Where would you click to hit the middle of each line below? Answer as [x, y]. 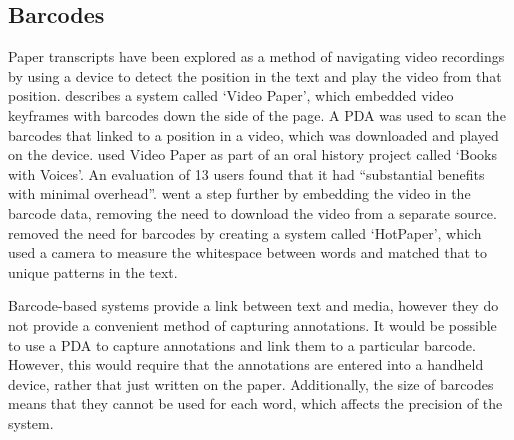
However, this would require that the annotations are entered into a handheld [246, 364]
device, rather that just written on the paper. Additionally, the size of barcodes [251, 383]
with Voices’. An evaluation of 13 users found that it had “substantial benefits [246, 173]
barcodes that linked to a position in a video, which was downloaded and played [253, 134]
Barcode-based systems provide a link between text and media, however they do [253, 305]
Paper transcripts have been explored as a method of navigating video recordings [256, 56]
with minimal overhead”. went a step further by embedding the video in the [239, 193]
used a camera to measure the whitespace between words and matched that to [248, 252]
